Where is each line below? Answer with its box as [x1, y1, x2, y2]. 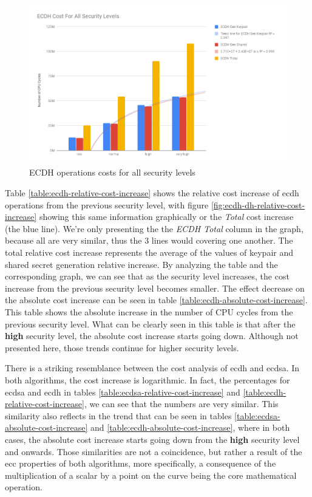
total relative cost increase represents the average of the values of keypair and [5, 246, 294, 259]
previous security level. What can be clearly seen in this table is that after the [5, 317, 296, 330]
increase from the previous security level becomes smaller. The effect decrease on [5, 281, 305, 294]
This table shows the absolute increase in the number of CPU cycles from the [5, 306, 293, 318]
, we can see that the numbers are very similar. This [84, 397, 279, 410]
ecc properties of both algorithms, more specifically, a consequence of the [5, 457, 276, 470]
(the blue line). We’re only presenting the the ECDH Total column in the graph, [5, 222, 304, 235]
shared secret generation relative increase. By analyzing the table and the [5, 258, 278, 270]
